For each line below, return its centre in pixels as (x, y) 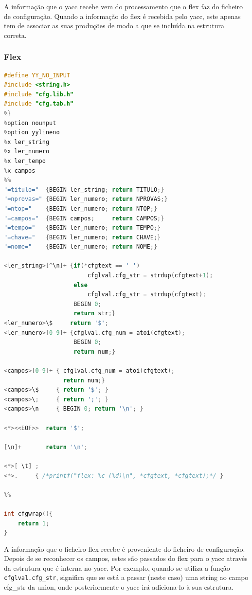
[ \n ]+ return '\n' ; (46, 447)
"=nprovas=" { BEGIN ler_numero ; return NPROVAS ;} (86, 199)
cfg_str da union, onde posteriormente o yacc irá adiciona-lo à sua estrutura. (119, 587)
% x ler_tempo (25, 161)
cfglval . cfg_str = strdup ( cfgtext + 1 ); (150, 276)
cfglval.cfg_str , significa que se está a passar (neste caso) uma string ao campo (126, 577)
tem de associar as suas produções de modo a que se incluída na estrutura (114, 26)
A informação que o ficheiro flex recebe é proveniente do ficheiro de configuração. (125, 549)
